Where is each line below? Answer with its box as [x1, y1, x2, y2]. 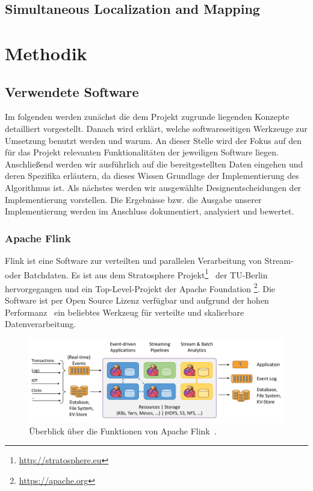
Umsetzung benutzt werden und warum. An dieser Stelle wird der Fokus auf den [5, 134, 302, 146]
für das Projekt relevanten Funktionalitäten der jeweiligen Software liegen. [5, 146, 279, 158]
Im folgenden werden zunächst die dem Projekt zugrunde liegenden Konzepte [5, 110, 290, 123]
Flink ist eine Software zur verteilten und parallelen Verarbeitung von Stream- [5, 254, 294, 266]
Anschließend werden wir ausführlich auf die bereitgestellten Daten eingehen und [5, 157, 303, 170]
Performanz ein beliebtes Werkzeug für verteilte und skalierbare [5, 305, 244, 318]
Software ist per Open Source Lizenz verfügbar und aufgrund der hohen [5, 294, 269, 307]
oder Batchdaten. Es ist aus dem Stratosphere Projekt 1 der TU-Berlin [5, 266, 268, 281]
